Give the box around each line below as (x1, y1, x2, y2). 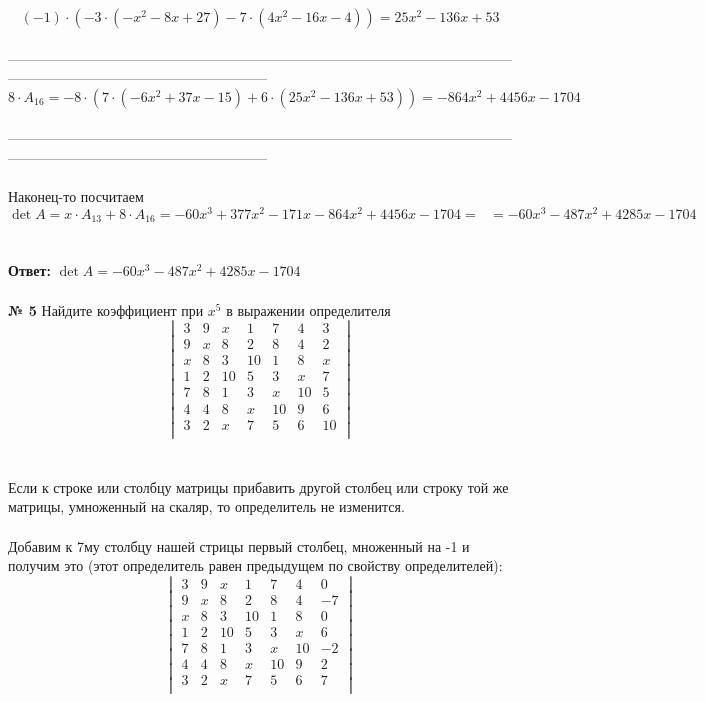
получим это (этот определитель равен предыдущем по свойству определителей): (8, 555, 503, 576)
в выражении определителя (226, 299, 391, 320)
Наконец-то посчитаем (8, 186, 144, 207)
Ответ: (8, 260, 51, 281)
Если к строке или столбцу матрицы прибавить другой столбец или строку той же (8, 476, 509, 497)
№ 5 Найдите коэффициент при (8, 299, 204, 320)
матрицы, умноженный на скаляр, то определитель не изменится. (8, 496, 405, 517)
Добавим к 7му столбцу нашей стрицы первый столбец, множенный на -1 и (8, 535, 470, 556)
